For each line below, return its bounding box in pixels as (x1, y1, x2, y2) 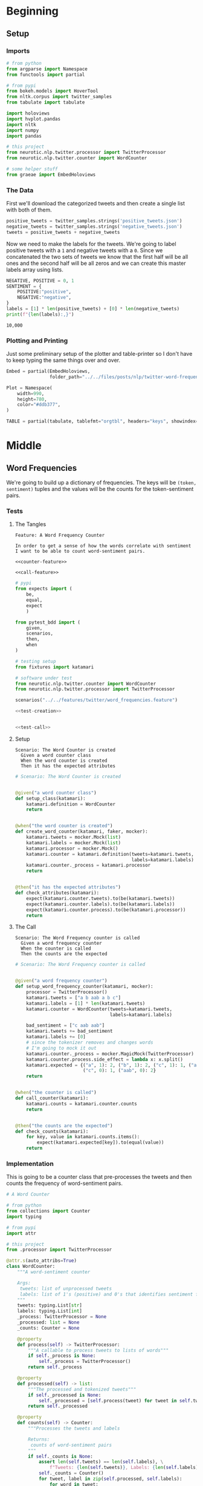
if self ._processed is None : (28, 1392, 101, 1398)
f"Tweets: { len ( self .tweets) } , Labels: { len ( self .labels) (49, 1465, 199, 1471)
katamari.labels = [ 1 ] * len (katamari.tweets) (26, 1000, 146, 1007)
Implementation (6, 1159, 54, 1168)
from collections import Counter (6, 1208, 91, 1214)
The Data (6, 186, 34, 195)
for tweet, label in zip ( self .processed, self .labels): (38, 1476, 182, 1482)
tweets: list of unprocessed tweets (19, 1285, 112, 1291)
